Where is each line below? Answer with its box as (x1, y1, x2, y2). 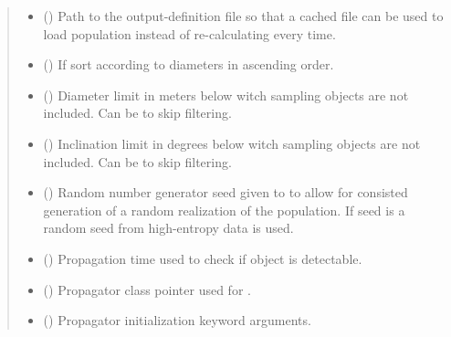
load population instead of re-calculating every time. (43, 24, 336, 43)
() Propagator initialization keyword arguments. (43, 311, 311, 330)
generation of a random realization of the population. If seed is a (43, 200, 405, 219)
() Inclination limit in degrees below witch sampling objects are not (43, 133, 421, 153)
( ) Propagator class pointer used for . (43, 279, 251, 299)
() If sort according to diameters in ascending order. (43, 55, 334, 74)
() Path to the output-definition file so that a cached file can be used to (43, 6, 444, 25)
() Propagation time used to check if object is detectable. (43, 248, 362, 268)
